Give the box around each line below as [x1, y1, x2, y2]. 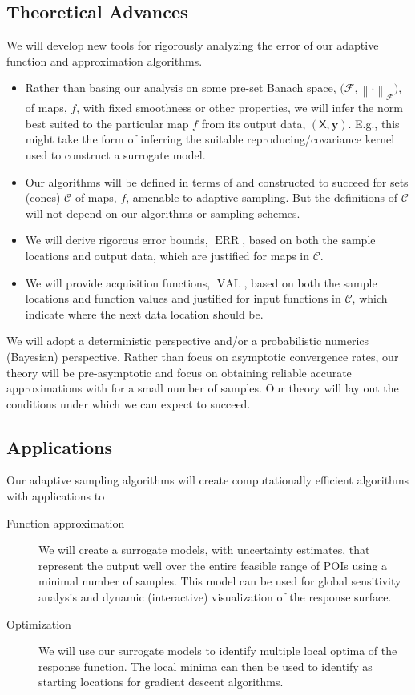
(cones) [25, 189, 61, 206]
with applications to [6, 488, 105, 504]
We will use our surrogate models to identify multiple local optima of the [38, 642, 397, 659]
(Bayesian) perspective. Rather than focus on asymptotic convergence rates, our [6, 347, 399, 364]
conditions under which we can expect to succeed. [6, 395, 251, 412]
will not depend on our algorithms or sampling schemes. [25, 204, 300, 221]
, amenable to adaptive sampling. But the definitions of [126, 189, 397, 206]
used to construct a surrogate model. [25, 146, 206, 163]
